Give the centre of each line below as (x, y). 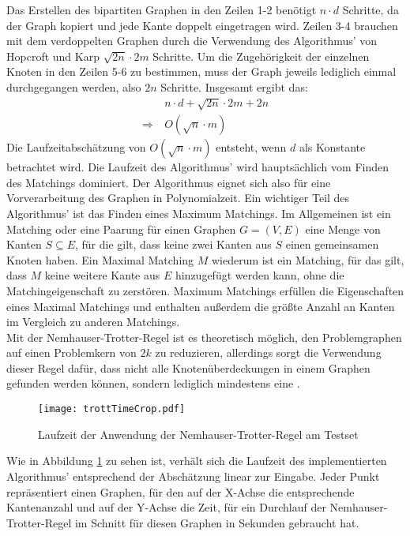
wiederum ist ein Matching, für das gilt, (308, 259)
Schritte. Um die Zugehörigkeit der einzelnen (261, 56)
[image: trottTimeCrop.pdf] (112, 409)
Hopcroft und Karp (53, 56)
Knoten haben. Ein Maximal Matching (100, 259)
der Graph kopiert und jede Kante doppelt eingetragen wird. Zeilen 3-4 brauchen (202, 25)
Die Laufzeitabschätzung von (76, 147)
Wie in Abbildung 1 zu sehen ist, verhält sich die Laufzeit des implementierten (197, 461)
